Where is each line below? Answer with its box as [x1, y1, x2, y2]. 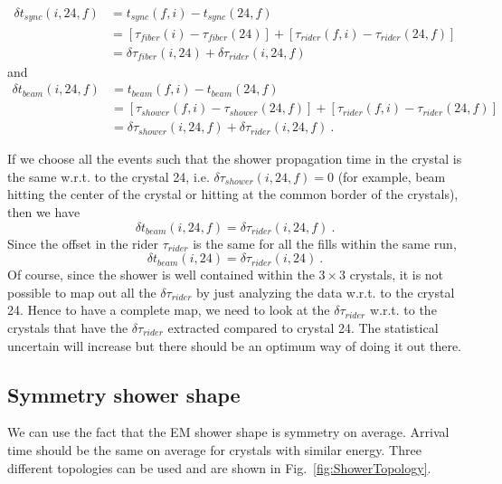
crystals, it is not [349, 265, 444, 284]
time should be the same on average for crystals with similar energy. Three [7, 440, 421, 459]
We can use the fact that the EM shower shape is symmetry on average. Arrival [7, 422, 450, 441]
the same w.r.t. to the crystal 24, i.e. [7, 166, 210, 185]
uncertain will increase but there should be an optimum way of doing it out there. [7, 336, 461, 355]
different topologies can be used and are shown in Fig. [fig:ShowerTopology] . [7, 458, 431, 477]
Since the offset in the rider [7, 233, 158, 252]
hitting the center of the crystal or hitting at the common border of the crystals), [7, 185, 459, 204]
